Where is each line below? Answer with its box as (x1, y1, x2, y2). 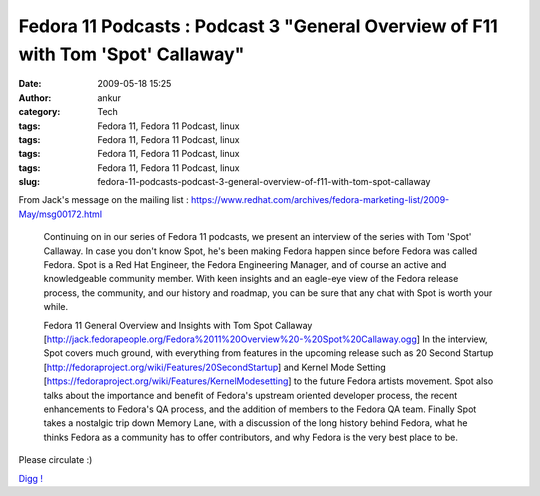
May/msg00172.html (18, 208, 103, 220)
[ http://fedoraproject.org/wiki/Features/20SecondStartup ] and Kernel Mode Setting (43, 361, 387, 373)
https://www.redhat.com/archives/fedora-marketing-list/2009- (190, 194, 450, 206)
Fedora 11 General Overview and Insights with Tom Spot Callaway (43, 319, 313, 331)
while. (43, 301, 69, 313)
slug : (18, 176, 40, 188)
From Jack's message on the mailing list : (18, 194, 189, 206)
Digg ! (18, 472, 44, 484)
